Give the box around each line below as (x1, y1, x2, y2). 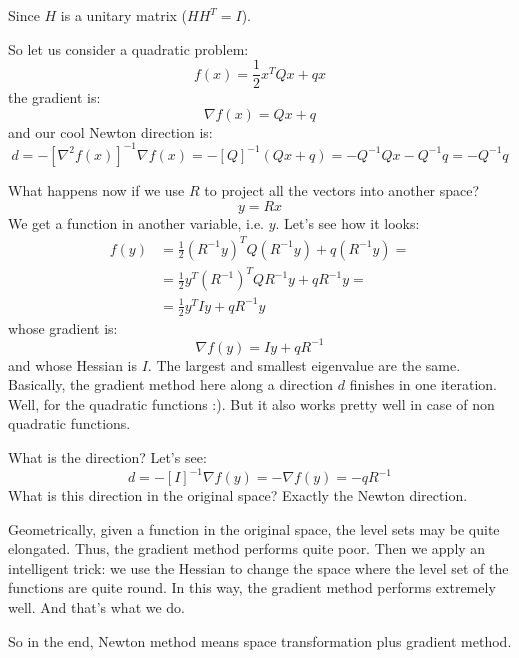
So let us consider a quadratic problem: (8, 38, 249, 59)
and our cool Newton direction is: (8, 121, 213, 142)
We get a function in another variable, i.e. (8, 212, 264, 233)
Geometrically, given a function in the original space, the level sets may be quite (8, 518, 500, 539)
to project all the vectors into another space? (204, 179, 480, 200)
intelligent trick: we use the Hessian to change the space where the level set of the (8, 557, 509, 578)
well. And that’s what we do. (8, 597, 186, 618)
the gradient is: (8, 87, 101, 108)
